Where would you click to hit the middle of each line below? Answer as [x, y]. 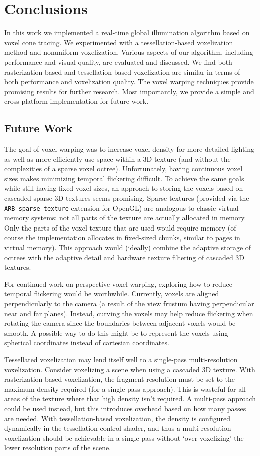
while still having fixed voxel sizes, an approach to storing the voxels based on [124, 188]
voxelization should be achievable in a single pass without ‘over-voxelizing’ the [124, 438]
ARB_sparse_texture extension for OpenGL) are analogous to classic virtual [121, 208]
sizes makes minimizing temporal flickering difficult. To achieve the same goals [124, 178]
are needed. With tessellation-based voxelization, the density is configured [117, 418]
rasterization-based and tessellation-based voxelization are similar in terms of [122, 71]
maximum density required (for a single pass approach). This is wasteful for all [125, 389]
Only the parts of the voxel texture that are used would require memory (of [120, 227]
